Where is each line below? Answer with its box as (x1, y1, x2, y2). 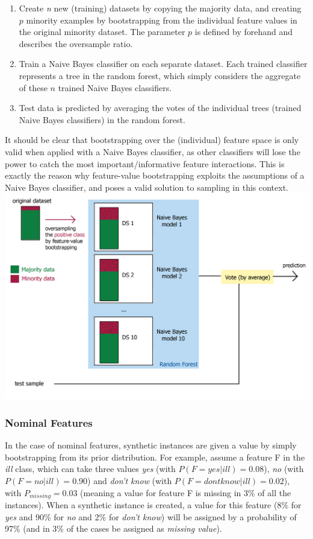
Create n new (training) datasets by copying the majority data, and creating (19, 2, 302, 14)
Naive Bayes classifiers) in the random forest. (19, 113, 185, 126)
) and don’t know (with (87, 474, 172, 486)
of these (19, 81, 48, 94)
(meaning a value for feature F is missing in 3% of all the (80, 486, 291, 499)
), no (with (264, 462, 304, 475)
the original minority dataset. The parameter (19, 25, 185, 38)
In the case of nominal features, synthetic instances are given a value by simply (5, 439, 297, 451)
